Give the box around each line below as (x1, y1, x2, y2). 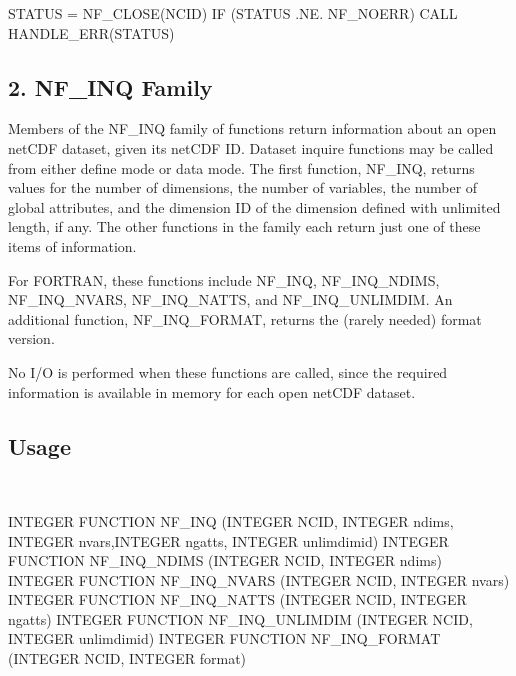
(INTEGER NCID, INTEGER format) (8, 648, 247, 669)
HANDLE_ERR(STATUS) (8, 22, 175, 43)
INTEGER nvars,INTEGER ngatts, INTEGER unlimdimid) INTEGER (8, 530, 449, 551)
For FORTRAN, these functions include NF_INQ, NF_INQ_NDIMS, (8, 269, 440, 290)
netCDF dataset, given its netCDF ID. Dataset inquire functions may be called (8, 137, 494, 158)
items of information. (8, 235, 137, 256)
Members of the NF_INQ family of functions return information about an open (8, 118, 497, 139)
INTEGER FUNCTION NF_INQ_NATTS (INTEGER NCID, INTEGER (8, 589, 467, 610)
